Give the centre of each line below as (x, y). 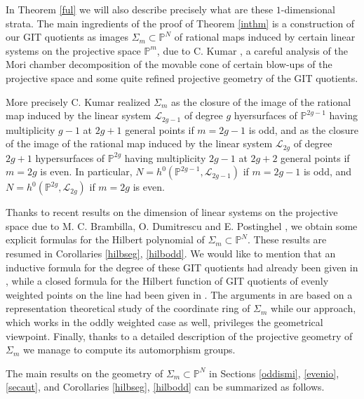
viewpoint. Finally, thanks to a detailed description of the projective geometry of (179, 336)
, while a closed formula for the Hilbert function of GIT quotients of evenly (167, 281)
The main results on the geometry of (85, 373)
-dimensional (308, 9)
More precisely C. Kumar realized (78, 101)
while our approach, (314, 308)
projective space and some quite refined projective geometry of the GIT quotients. (182, 77)
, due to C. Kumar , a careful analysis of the (252, 50)
